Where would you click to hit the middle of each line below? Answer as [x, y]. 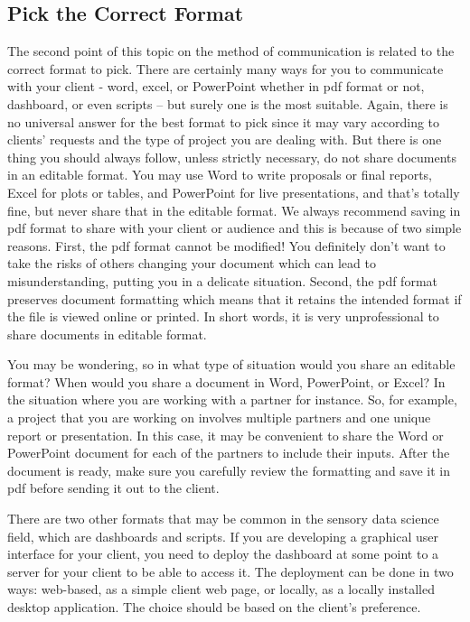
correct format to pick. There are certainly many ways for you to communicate [226, 68]
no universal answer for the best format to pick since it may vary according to [224, 121]
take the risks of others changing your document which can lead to [192, 263]
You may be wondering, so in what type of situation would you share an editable [231, 364]
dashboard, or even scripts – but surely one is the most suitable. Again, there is [228, 103]
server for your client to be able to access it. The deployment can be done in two [230, 571]
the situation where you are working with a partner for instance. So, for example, [232, 399]
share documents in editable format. [107, 334]
